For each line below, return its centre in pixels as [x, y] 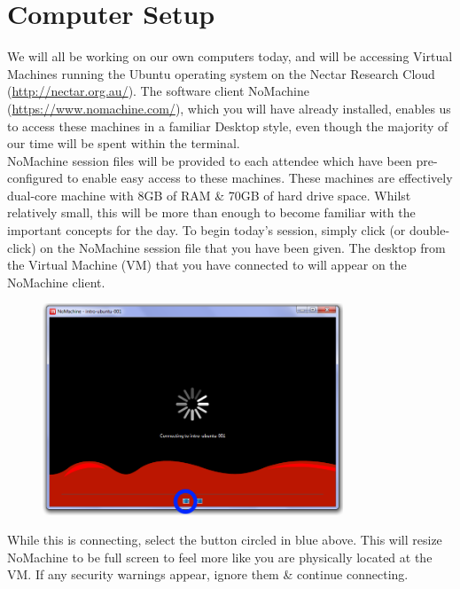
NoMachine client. [56, 282]
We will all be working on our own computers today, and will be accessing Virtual [230, 56]
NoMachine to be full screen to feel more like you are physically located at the [220, 557]
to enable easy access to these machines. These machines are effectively [260, 178]
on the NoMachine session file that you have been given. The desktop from [243, 247]
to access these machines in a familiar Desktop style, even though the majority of [228, 126]
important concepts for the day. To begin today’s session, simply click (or [207, 230]
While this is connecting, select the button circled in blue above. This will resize [225, 540]
